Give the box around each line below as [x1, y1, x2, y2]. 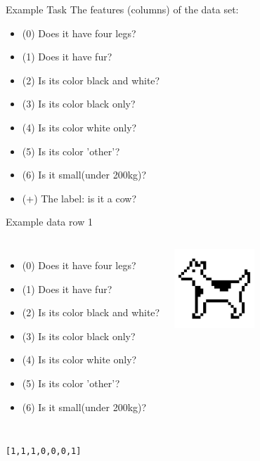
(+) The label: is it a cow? [22, 190, 137, 205]
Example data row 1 [6, 214, 93, 229]
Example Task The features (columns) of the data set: [6, 2, 239, 16]
